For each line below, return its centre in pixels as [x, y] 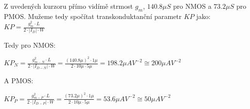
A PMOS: [19, 81]
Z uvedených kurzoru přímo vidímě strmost [69, 6]
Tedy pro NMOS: [30, 45]
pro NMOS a [192, 6]
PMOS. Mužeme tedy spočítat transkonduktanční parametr [93, 16]
